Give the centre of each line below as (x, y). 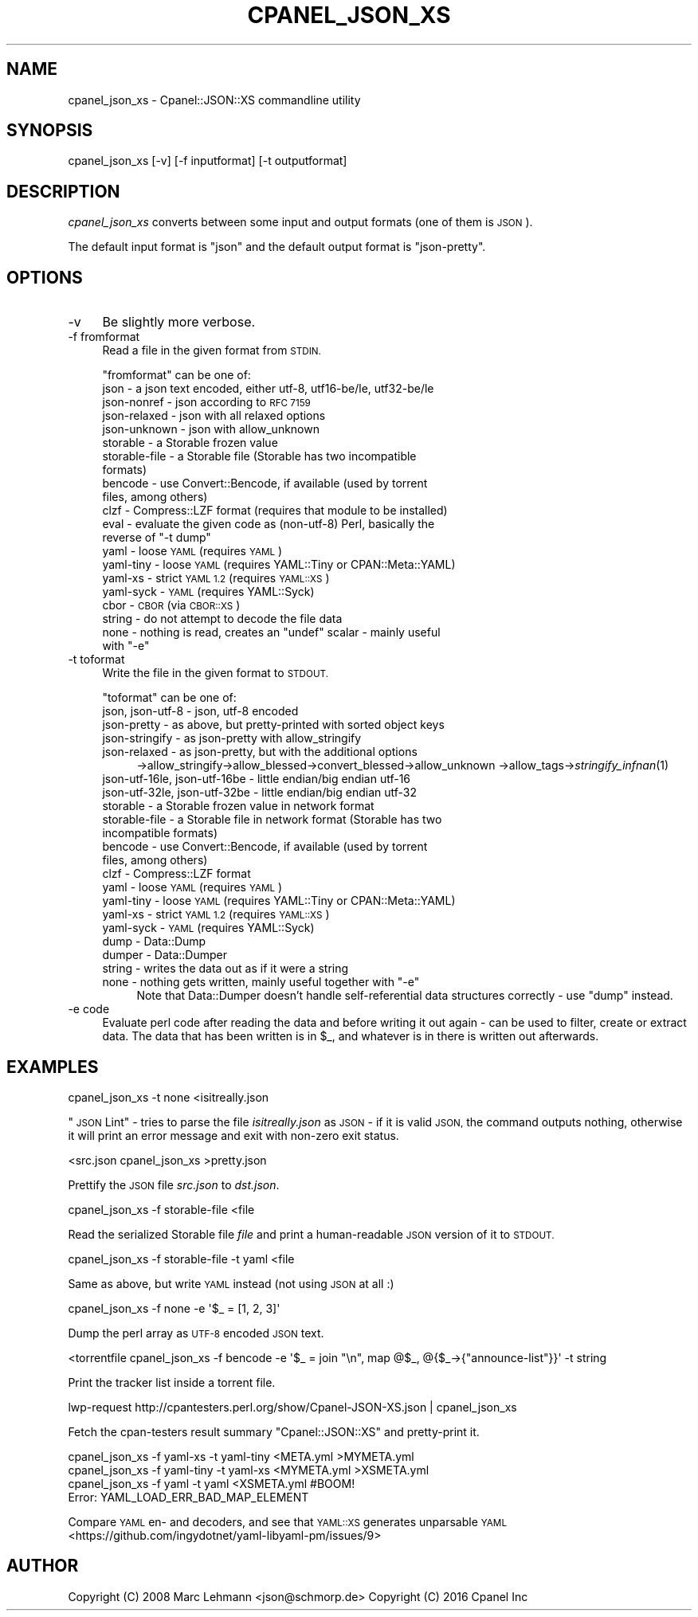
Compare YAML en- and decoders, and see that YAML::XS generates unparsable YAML (287, 1521)
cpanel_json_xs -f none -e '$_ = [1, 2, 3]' (174, 1308)
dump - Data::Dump (154, 942)
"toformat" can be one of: (169, 698)
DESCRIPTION (63, 191)
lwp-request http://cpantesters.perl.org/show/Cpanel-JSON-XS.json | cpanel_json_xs (292, 1407)
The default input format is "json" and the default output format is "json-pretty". (277, 247)
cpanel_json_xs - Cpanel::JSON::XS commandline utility (214, 100)
